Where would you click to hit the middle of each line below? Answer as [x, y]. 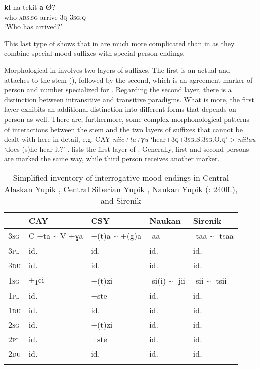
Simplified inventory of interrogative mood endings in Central [121, 177]
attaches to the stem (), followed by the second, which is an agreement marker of [128, 80]
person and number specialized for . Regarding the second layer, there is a [118, 90]
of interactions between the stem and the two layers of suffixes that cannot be [124, 129]
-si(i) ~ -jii [167, 280]
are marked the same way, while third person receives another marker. [112, 158]
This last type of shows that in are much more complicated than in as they [119, 43]
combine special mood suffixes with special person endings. [95, 53]
